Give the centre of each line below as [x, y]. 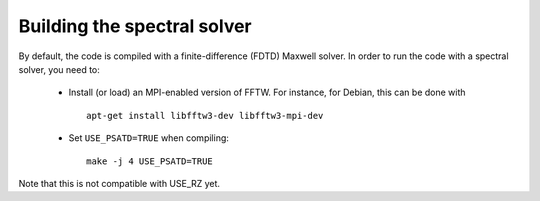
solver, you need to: [59, 69]
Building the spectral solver [135, 26]
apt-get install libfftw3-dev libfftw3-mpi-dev [205, 115]
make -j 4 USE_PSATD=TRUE [150, 161]
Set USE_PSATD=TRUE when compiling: [149, 138]
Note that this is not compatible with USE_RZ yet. [119, 183]
